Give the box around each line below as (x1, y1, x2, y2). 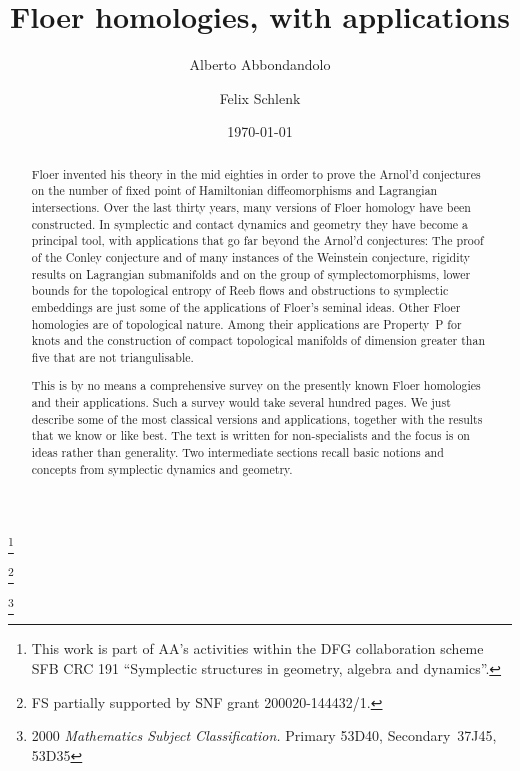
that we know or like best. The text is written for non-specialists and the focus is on (31, 427, 470, 444)
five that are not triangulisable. (31, 348, 194, 365)
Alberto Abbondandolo (189, 54, 331, 75)
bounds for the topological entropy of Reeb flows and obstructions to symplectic (31, 282, 449, 299)
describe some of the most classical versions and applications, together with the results (31, 410, 483, 427)
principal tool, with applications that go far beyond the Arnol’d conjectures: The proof (31, 232, 484, 249)
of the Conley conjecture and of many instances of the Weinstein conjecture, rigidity (31, 248, 471, 265)
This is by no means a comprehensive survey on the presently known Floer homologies (31, 377, 481, 394)
